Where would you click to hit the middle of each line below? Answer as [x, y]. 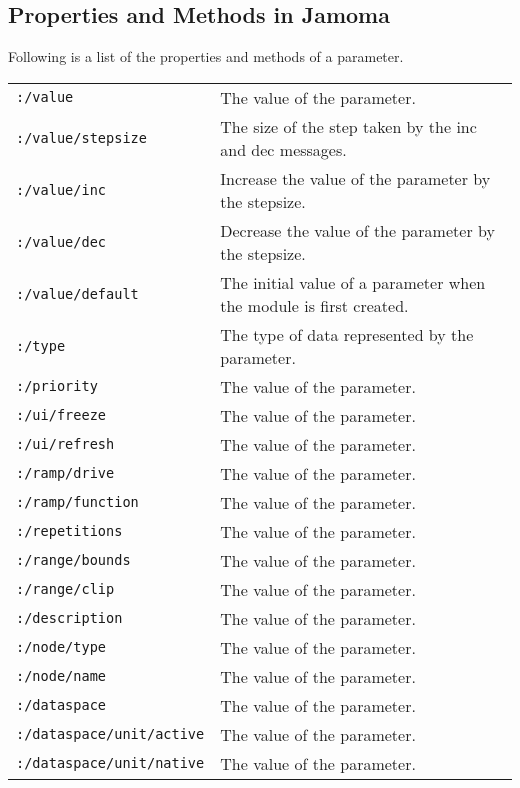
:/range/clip [65, 589]
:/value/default [77, 293]
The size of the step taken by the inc [348, 126]
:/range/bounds [73, 560]
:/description [69, 618]
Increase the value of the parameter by [355, 178]
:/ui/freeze [61, 415]
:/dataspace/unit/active [110, 734]
